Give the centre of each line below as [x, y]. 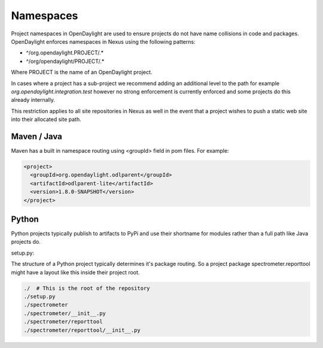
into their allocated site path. [46, 119]
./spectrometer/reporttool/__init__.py [82, 330]
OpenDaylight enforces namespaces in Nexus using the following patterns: [103, 41]
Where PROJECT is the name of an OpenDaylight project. [82, 72]
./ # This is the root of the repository [87, 288]
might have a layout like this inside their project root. [75, 272]
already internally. [33, 100]
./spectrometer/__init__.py [65, 313]
